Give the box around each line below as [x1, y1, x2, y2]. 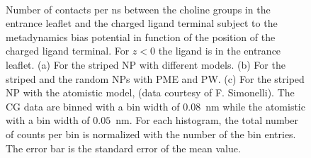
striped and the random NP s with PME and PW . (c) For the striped [6, 71, 305, 86]
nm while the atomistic [205, 98, 305, 113]
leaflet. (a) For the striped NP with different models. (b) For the [6, 57, 285, 72]
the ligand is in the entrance [158, 43, 281, 58]
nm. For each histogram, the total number [115, 113, 299, 128]
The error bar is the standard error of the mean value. [6, 140, 241, 155]
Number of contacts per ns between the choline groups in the [6, 1, 271, 16]
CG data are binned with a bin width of [6, 98, 180, 113]
